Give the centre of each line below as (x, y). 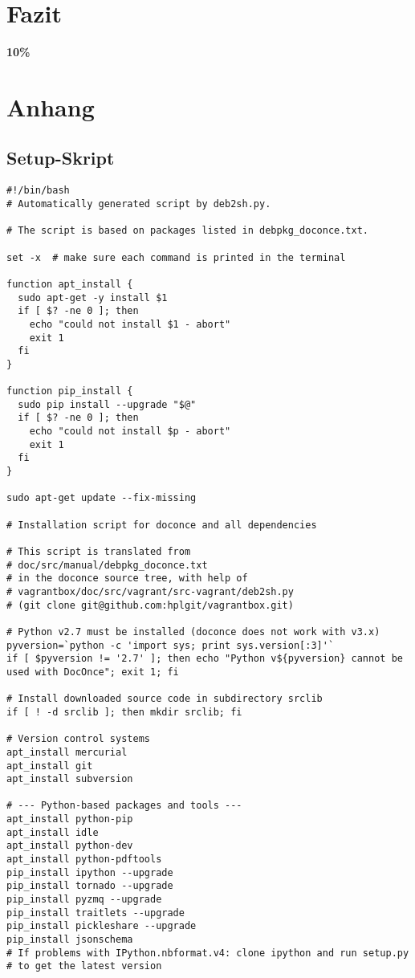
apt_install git (50, 766)
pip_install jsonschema (70, 940)
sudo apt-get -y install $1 (93, 297)
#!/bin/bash (38, 191)
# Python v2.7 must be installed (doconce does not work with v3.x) (193, 632)
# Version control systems (78, 739)
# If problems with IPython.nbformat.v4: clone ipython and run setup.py (208, 953)
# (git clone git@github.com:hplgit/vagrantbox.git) (150, 605)
